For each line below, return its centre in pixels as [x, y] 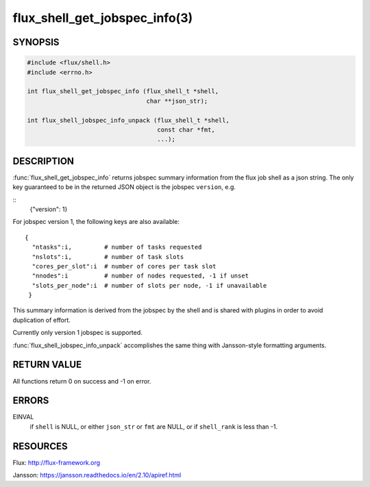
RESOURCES [40, 446]
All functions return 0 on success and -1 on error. [82, 381]
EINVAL [23, 417]
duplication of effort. [42, 320]
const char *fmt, [186, 129]
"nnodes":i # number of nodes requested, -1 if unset [140, 276]
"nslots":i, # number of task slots [108, 257]
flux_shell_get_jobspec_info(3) [103, 18]
